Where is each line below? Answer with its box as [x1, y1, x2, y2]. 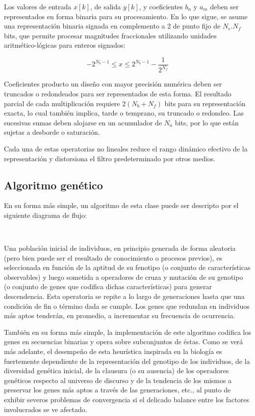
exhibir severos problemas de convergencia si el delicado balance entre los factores [4, 394, 249, 405]
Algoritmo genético [4, 177, 103, 192]
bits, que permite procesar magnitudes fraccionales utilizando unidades [4, 30, 217, 40]
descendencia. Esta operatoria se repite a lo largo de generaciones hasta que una [4, 291, 245, 301]
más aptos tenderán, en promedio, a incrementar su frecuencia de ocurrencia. [4, 310, 235, 321]
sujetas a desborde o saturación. [4, 127, 100, 137]
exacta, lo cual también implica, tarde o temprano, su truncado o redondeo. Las [4, 108, 244, 118]
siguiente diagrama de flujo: [4, 209, 87, 220]
